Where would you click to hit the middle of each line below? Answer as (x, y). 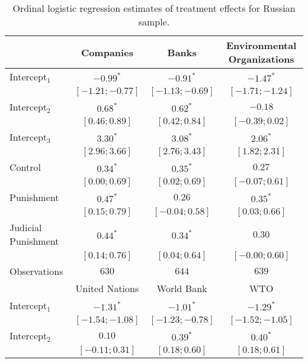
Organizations (261, 59)
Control (25, 167)
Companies (107, 52)
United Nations (107, 288)
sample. (154, 22)
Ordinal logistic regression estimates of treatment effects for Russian (154, 8)
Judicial (26, 227)
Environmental (261, 45)
